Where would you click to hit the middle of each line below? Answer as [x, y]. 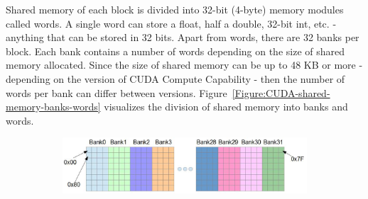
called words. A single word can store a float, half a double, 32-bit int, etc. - [171, 23]
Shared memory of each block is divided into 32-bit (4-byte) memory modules [175, 9]
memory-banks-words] [53, 107]
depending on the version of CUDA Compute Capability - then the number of [175, 78]
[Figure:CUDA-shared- [281, 92]
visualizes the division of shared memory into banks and [226, 107]
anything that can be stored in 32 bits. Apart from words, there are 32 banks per [183, 37]
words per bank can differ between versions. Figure [117, 92]
